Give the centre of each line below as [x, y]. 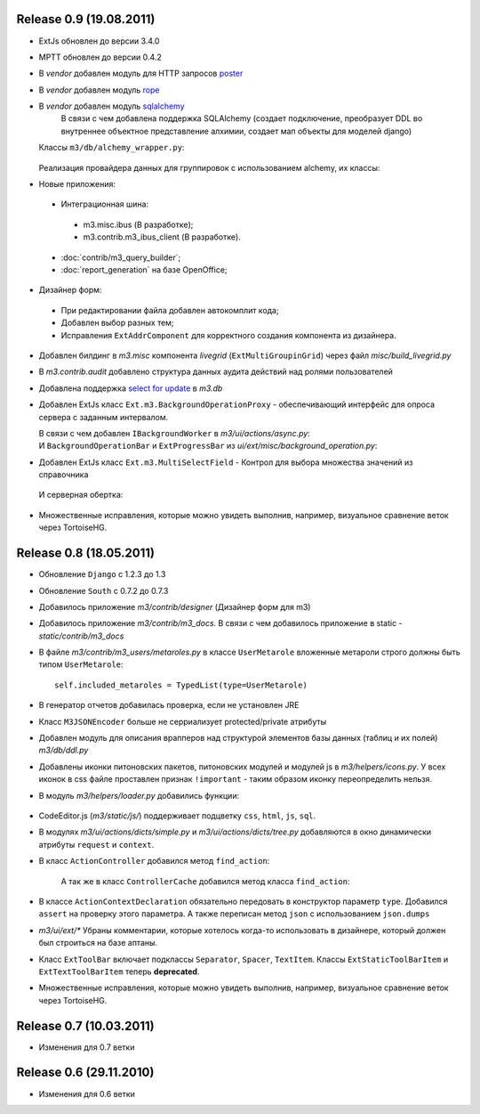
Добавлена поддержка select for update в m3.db [131, 388]
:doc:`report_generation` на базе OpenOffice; [144, 269]
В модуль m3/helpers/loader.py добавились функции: [139, 795]
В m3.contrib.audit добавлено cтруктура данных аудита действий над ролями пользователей [216, 372]
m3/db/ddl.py [64, 750]
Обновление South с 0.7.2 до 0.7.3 [104, 590]
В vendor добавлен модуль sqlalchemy [112, 106]
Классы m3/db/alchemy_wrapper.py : [112, 148]
